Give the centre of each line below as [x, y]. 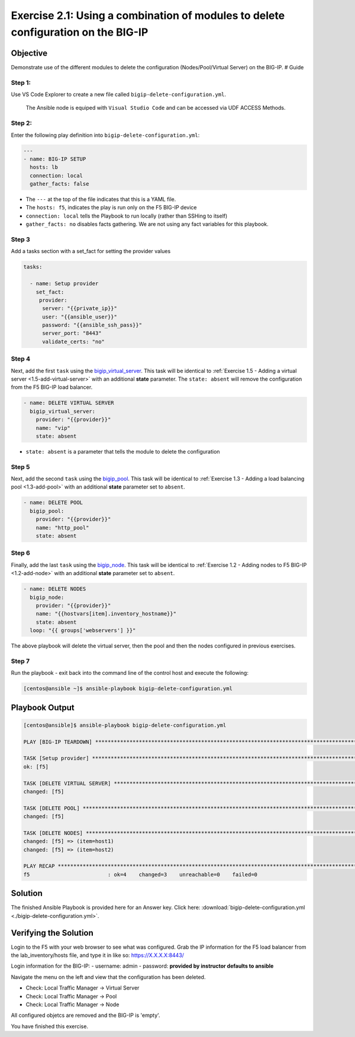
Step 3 [21, 239]
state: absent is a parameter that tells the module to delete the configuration [123, 451]
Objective [29, 53]
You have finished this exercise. [50, 1026]
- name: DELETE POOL [53, 503]
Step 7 [20, 661]
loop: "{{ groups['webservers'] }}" [83, 631]
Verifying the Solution [52, 933]
